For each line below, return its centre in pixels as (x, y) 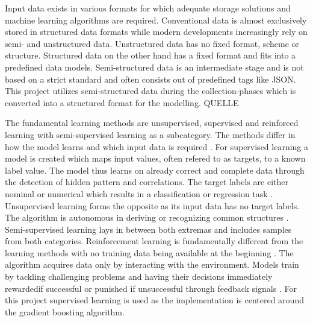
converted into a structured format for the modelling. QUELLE (122, 102)
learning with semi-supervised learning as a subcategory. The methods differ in (150, 134)
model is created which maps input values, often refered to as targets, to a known (155, 158)
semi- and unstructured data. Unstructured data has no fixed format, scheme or (152, 43)
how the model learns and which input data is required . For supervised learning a (157, 146)
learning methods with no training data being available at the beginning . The (149, 252)
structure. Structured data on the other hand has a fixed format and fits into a (150, 55)
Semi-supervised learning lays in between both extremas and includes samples (148, 229)
